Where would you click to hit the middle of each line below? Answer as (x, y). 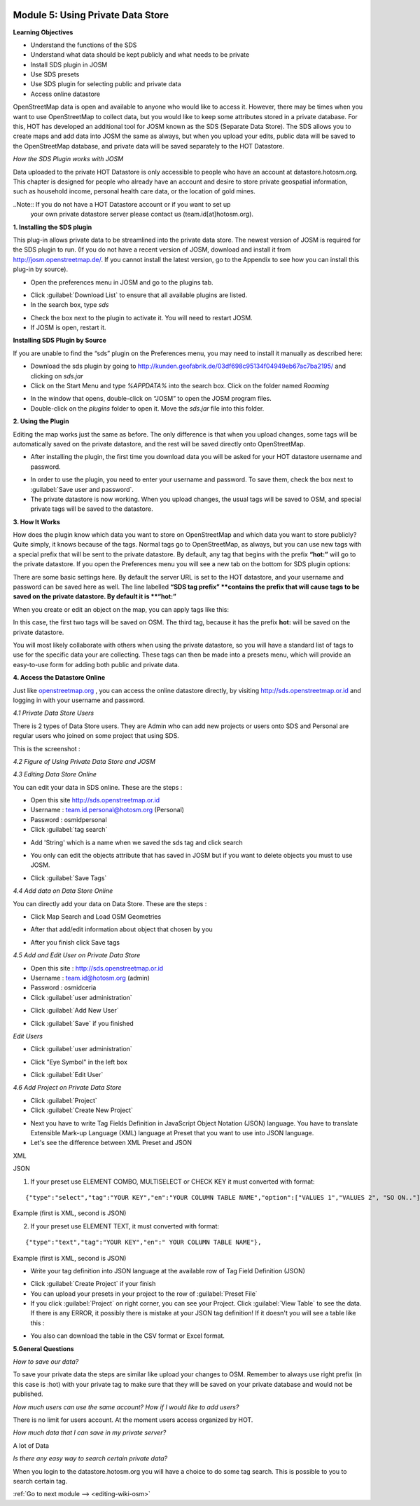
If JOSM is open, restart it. (68, 328)
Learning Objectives (43, 32)
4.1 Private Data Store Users (54, 713)
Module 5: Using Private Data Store (91, 15)
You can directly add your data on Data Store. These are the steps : (110, 903)
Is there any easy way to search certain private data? (90, 1458)
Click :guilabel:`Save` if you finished (82, 1023)
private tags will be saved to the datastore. (92, 509)
